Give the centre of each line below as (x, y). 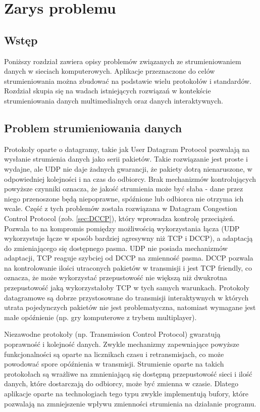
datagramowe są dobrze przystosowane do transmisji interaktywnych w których (126, 297)
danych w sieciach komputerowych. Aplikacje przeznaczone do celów (110, 71)
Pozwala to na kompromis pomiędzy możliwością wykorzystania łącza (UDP (122, 228)
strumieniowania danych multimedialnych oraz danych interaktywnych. (114, 100)
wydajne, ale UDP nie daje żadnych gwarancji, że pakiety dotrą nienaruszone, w (128, 168)
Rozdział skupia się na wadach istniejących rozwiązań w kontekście (108, 91)
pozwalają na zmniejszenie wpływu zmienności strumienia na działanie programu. (130, 403)
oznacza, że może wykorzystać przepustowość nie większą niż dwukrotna (116, 277)
